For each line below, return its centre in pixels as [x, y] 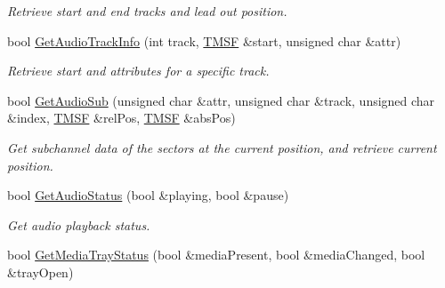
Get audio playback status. [79, 224]
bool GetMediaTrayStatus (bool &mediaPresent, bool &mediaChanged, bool [216, 255]
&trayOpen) [40, 272]
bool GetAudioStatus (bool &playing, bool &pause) [148, 195]
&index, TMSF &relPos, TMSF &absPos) [121, 118]
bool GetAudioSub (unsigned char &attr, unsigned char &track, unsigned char [221, 100]
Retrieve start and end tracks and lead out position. [147, 11]
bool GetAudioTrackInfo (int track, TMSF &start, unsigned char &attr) [204, 40]
